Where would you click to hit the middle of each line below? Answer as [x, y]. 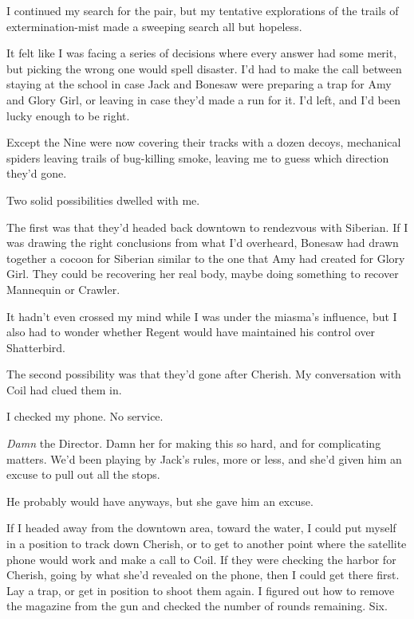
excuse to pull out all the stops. [83, 474]
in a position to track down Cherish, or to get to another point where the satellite [207, 544]
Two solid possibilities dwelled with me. [103, 200]
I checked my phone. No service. [85, 416]
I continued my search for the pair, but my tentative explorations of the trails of [203, 10]
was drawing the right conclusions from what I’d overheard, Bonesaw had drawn [203, 243]
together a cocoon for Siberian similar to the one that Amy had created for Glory [206, 258]
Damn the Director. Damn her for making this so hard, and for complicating [194, 443]
